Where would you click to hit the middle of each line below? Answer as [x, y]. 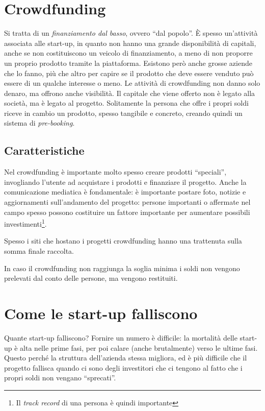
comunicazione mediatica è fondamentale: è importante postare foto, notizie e [125, 192]
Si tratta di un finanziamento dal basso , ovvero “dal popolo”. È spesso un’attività [131, 33]
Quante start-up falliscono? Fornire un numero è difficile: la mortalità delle [121, 337]
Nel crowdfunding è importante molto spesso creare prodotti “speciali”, [115, 172]
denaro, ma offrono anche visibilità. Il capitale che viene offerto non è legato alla [130, 93]
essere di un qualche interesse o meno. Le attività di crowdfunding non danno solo [132, 83]
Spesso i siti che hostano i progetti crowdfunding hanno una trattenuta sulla [123, 241]
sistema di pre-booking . [39, 123]
